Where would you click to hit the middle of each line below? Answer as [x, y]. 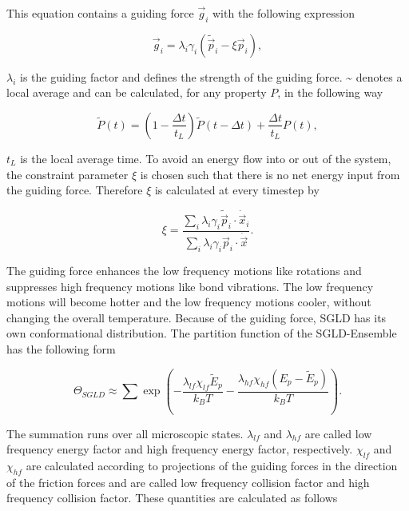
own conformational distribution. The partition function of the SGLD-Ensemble [202, 333]
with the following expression [283, 13]
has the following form [61, 349]
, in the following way [330, 92]
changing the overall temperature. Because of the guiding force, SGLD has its [197, 317]
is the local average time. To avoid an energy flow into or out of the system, [206, 158]
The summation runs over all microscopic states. [125, 433]
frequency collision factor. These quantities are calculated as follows [172, 498]
